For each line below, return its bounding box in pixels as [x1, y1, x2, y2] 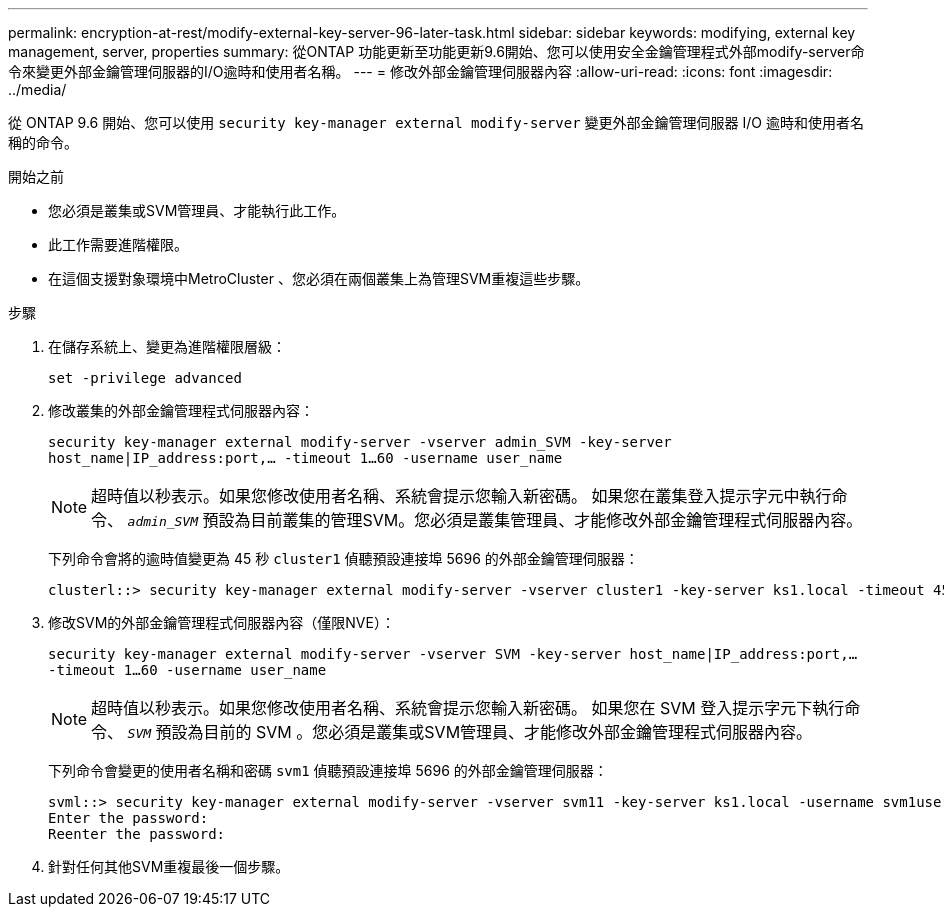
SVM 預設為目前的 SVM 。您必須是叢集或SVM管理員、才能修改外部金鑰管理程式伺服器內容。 [127, 722, 813, 742]
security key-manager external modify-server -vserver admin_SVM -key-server [48, 434, 672, 450]
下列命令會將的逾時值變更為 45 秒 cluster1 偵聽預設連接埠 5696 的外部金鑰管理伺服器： [48, 550, 639, 567]
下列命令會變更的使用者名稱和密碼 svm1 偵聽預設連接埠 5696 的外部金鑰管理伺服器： [48, 762, 608, 779]
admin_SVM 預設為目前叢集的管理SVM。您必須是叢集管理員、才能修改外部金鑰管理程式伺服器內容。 [127, 510, 863, 530]
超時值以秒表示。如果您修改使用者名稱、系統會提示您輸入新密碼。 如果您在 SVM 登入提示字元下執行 [91, 698, 845, 718]
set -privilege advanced [48, 370, 242, 386]
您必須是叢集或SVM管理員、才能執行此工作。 [48, 202, 346, 219]
